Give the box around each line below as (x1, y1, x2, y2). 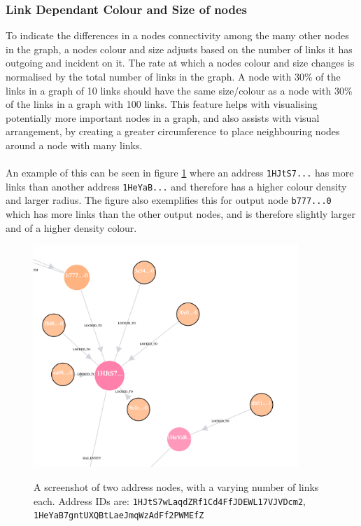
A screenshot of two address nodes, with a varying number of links (34, 480, 319, 494)
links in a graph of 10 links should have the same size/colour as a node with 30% (6, 83, 353, 97)
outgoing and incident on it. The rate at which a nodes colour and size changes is (6, 55, 355, 70)
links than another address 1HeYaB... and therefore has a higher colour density (6, 179, 347, 193)
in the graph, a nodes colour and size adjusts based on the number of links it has (6, 41, 353, 56)
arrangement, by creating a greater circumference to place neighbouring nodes (6, 124, 340, 139)
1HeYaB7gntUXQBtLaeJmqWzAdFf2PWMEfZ (34, 511, 204, 521)
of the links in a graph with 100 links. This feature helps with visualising (6, 97, 318, 111)
